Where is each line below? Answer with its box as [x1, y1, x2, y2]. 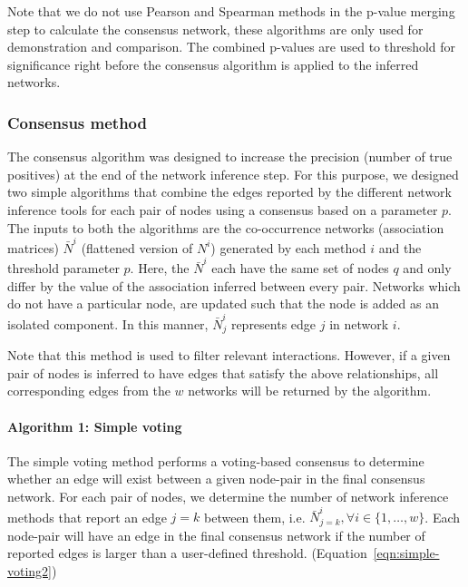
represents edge [230, 314, 317, 333]
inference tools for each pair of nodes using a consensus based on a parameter [7, 200, 438, 219]
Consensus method [7, 111, 147, 133]
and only [403, 259, 452, 278]
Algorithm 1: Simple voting [7, 416, 182, 435]
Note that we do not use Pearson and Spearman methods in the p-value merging [7, 2, 455, 20]
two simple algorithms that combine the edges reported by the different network [7, 182, 452, 201]
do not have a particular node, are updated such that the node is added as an [7, 294, 439, 313]
